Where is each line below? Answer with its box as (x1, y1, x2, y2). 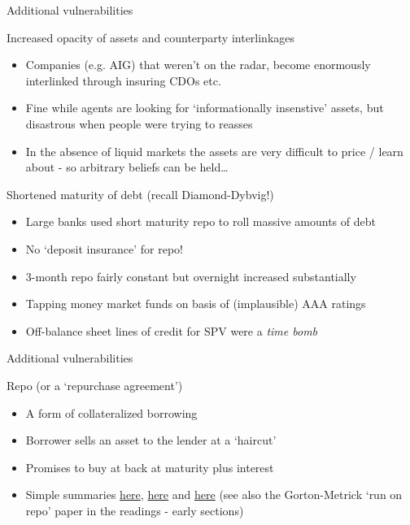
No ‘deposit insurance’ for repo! (25, 240, 183, 257)
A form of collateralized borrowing (25, 404, 198, 421)
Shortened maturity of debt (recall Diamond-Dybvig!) (7, 185, 274, 202)
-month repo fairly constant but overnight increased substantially (31, 267, 356, 284)
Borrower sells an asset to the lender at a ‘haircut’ (25, 432, 277, 449)
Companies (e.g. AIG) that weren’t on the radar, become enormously (25, 56, 371, 73)
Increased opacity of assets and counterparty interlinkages (7, 28, 295, 46)
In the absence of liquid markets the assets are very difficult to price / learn (25, 142, 403, 159)
